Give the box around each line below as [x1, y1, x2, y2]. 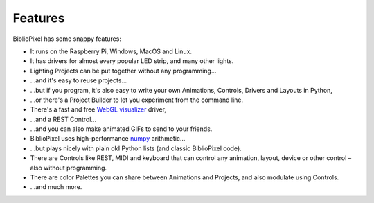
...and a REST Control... [30, 115, 97, 123]
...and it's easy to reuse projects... [30, 76, 127, 85]
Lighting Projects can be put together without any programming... [30, 67, 217, 75]
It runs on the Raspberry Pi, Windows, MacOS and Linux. [30, 47, 193, 55]
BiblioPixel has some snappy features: [12, 35, 121, 43]
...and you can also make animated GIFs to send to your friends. [30, 125, 213, 133]
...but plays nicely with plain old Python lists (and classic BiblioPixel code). [30, 144, 242, 152]
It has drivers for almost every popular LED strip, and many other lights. [30, 57, 234, 65]
